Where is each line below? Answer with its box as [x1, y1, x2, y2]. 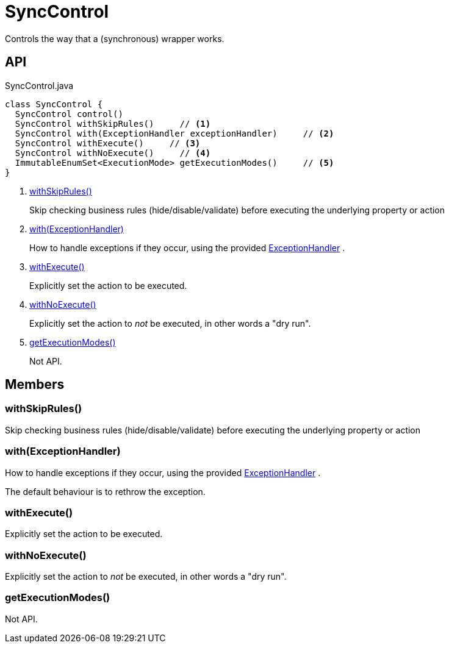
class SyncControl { [5, 99, 103, 109]
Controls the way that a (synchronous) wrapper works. [5, 33, 224, 44]
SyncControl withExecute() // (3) [15, 138, 201, 148]
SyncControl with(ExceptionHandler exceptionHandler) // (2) [15, 128, 334, 138]
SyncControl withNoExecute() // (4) [15, 148, 211, 158]
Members [5, 377, 65, 393]
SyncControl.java [5, 80, 74, 91]
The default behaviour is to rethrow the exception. [5, 486, 206, 497]
